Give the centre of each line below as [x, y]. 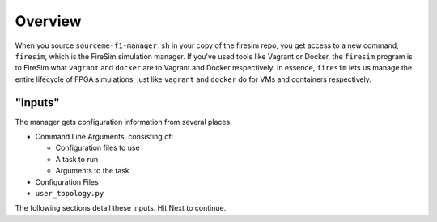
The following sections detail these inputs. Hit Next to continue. [121, 208]
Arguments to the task [92, 171]
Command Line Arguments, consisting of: [104, 137]
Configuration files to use [98, 148]
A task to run [77, 159]
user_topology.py [70, 193]
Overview [48, 21]
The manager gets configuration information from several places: [123, 122]
